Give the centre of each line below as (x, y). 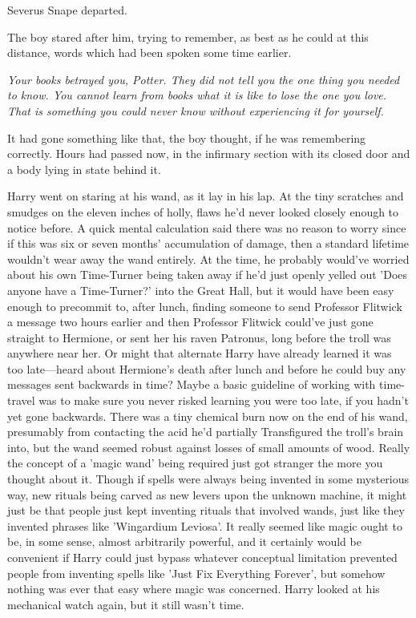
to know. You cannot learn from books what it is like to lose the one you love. (197, 95)
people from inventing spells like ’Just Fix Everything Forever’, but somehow (196, 573)
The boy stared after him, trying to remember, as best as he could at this (188, 36)
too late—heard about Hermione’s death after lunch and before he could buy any (207, 368)
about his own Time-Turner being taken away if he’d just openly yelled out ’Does (208, 275)
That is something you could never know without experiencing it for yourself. (196, 110)
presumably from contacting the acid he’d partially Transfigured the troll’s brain (206, 432)
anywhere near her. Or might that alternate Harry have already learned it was (200, 353)
